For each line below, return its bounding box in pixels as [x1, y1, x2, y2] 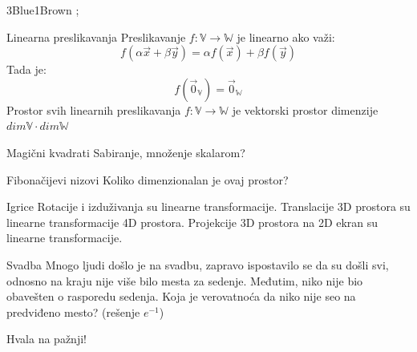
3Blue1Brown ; [6, 2, 79, 18]
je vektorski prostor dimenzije [232, 101, 379, 118]
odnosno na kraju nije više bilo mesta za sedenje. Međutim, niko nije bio [6, 272, 363, 289]
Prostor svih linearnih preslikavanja [6, 101, 181, 118]
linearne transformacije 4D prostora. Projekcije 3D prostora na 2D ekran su [6, 213, 379, 230]
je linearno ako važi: [237, 28, 335, 45]
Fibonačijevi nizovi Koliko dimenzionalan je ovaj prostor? [6, 171, 289, 188]
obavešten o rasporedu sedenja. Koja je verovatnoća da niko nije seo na [6, 288, 356, 305]
